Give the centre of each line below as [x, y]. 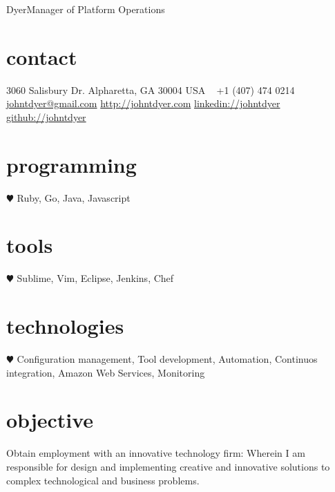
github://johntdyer [46, 116]
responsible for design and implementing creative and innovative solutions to [168, 466]
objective [50, 420]
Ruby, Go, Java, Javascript [74, 197]
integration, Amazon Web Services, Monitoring [106, 372]
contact [42, 56]
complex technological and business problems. [103, 480]
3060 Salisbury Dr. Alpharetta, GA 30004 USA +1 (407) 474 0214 [151, 89]
